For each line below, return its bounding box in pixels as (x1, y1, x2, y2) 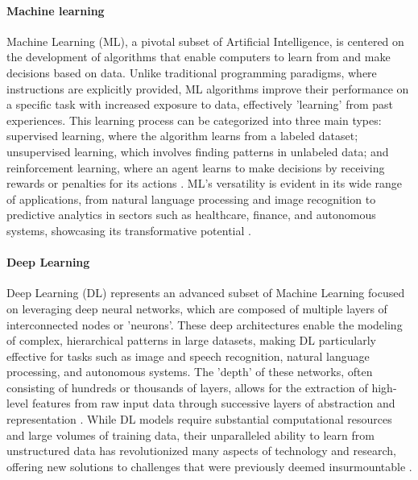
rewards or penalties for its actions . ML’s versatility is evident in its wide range (6, 175, 403, 192)
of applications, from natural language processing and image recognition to (6, 190, 376, 207)
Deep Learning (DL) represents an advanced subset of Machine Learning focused (6, 284, 405, 301)
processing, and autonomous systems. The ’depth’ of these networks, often (6, 363, 373, 380)
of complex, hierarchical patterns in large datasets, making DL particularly (6, 332, 376, 349)
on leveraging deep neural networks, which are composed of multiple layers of (6, 300, 387, 317)
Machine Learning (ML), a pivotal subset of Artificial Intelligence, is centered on (6, 32, 404, 49)
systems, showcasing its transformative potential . (6, 221, 251, 238)
